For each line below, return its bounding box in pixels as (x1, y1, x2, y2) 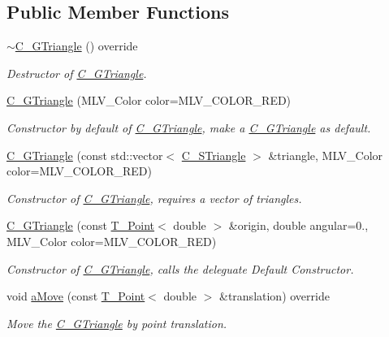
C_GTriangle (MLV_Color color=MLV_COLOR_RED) (6, 92, 292, 109)
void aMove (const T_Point (6, 287, 145, 305)
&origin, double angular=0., (228, 217, 369, 234)
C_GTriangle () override (15, 37, 138, 54)
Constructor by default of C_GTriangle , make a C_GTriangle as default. (6, 119, 371, 136)
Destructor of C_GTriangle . (6, 64, 147, 81)
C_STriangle (181, 146, 246, 163)
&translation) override (219, 287, 330, 305)
